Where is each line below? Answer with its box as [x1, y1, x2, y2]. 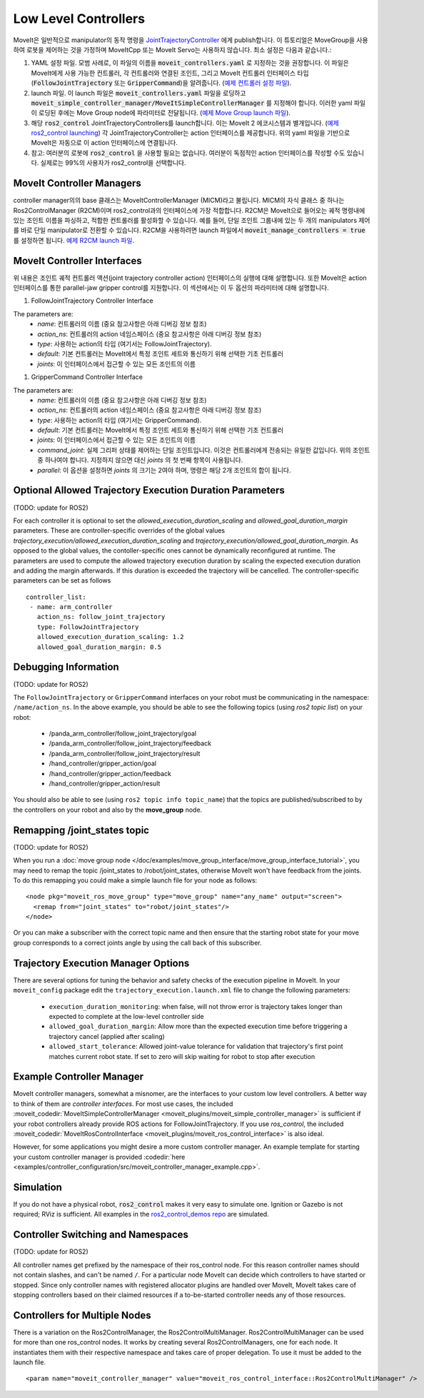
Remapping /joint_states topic [13, 824, 150, 836]
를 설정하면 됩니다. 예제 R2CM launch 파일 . [13, 236, 135, 244]
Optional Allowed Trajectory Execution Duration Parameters [13, 484, 285, 496]
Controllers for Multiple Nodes [13, 1309, 151, 1321]
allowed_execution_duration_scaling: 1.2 [36, 633, 185, 641]
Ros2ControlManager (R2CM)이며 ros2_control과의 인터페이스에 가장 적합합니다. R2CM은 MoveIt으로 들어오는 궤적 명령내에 [13, 206, 365, 214]
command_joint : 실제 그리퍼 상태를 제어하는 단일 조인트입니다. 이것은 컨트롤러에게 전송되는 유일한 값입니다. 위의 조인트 [37, 446, 370, 454]
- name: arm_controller [29, 603, 113, 611]
